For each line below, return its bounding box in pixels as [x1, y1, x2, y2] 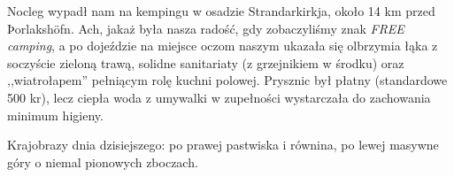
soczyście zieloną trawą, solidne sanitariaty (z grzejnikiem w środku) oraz [7, 53, 404, 72]
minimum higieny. [7, 105, 104, 124]
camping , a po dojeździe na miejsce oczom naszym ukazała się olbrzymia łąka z [7, 36, 438, 55]
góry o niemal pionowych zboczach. [7, 152, 198, 171]
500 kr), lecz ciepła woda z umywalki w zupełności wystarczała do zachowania [7, 88, 431, 106]
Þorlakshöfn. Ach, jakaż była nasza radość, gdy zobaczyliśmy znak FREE [7, 19, 404, 37]
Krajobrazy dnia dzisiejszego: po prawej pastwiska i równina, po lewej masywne [7, 135, 439, 154]
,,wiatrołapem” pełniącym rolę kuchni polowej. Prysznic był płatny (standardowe [7, 71, 448, 89]
